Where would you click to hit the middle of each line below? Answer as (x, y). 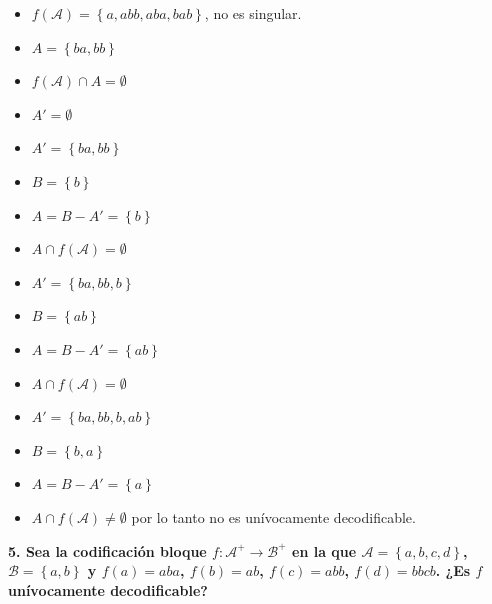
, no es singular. (253, 13)
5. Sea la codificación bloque (107, 550)
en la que (324, 550)
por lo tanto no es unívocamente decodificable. (273, 516)
